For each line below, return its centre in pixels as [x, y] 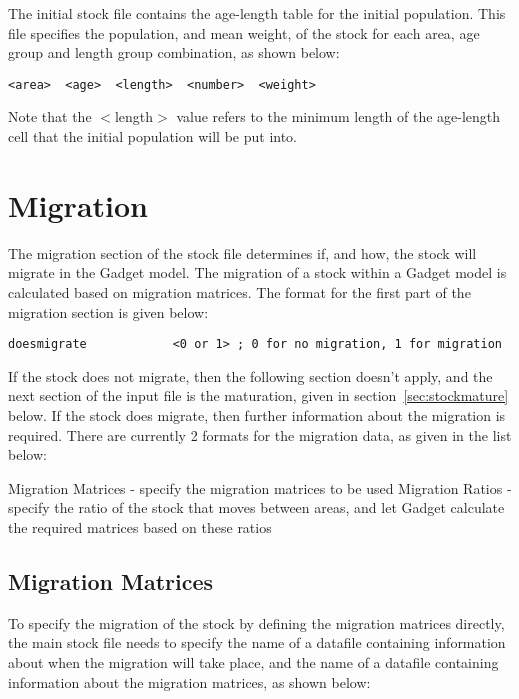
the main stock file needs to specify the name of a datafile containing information [257, 642]
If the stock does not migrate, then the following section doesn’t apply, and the [250, 375]
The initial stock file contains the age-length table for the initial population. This [257, 13]
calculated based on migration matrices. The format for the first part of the [239, 291]
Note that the [50, 116]
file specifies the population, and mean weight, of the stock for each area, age [244, 32]
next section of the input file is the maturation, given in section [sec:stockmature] [258, 395]
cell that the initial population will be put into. [153, 136]
